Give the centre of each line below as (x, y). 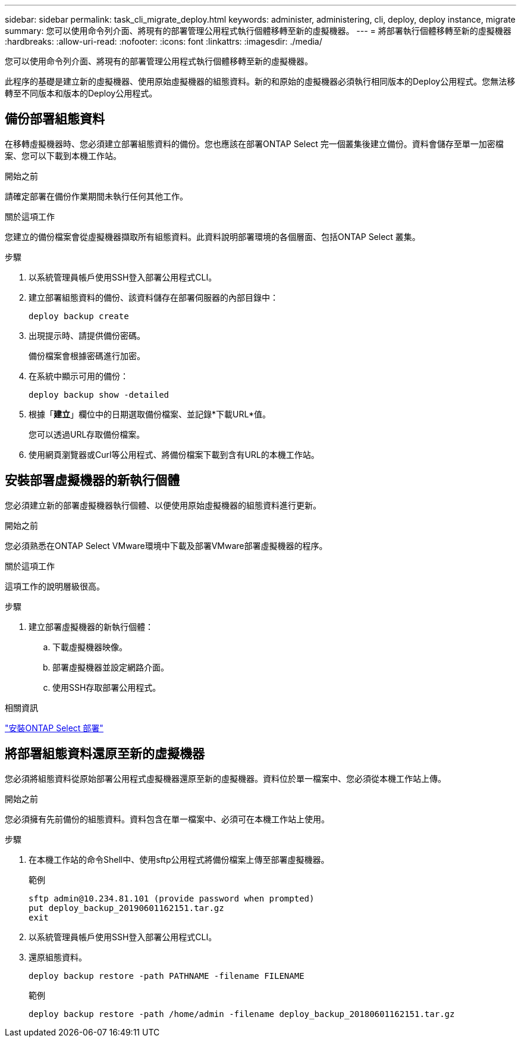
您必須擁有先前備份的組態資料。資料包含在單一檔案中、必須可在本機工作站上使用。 (167, 819)
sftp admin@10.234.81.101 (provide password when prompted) (172, 898)
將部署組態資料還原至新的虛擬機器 (105, 754)
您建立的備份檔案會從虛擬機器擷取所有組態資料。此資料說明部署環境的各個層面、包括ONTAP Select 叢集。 (213, 236)
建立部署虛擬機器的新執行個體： (91, 626)
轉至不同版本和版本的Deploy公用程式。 (81, 93)
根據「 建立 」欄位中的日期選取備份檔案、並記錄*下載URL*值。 (150, 414)
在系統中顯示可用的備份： (79, 376)
